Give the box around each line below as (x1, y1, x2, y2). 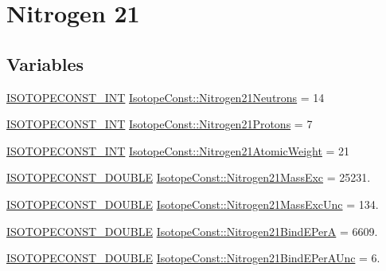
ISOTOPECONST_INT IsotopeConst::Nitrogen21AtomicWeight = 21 (6, 142, 350, 159)
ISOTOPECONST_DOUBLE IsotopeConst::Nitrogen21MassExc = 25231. (6, 169, 371, 186)
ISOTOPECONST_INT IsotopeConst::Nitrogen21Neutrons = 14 (6, 88, 325, 105)
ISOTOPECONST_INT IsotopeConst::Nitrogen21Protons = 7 (6, 116, 313, 132)
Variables (6, 51, 84, 76)
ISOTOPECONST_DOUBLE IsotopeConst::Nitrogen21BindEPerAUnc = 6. (6, 249, 380, 266)
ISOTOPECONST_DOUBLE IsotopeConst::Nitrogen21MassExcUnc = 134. (6, 195, 379, 212)
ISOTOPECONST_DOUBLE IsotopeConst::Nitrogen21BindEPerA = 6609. (6, 222, 378, 239)
